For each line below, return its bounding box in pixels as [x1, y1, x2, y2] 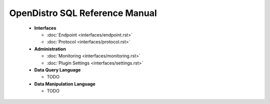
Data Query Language [34, 66, 81, 72]
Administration [34, 45, 66, 52]
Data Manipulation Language [34, 80, 96, 87]
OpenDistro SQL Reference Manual [9, 7, 157, 18]
